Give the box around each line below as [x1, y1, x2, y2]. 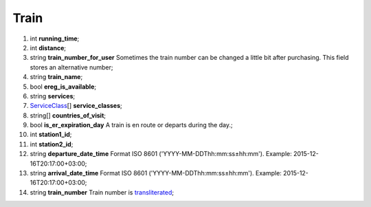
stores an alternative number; [30, 63, 113, 72]
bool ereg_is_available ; [30, 83, 96, 91]
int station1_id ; [30, 131, 72, 139]
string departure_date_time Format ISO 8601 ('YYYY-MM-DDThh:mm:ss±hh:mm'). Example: [30, 150, 292, 158]
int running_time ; [30, 34, 80, 43]
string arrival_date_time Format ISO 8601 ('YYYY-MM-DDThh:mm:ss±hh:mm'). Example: [30, 169, 282, 177]
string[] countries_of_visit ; [30, 111, 106, 120]
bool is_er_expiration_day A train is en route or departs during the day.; [30, 121, 233, 129]
